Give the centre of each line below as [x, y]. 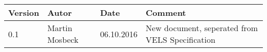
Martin [60, 28]
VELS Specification [180, 40]
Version [24, 12]
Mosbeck [63, 40]
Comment [166, 12]
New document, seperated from [202, 28]
